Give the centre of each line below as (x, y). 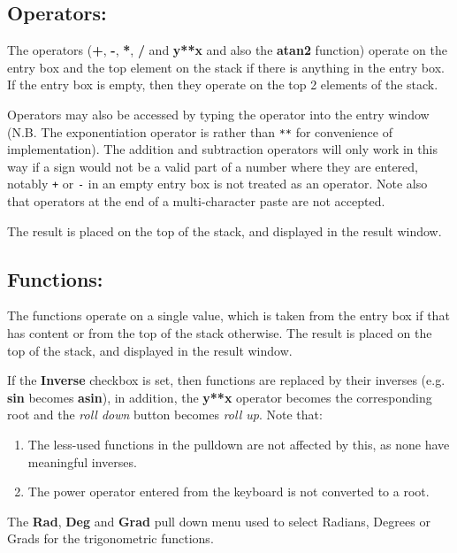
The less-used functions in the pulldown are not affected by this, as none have (239, 445)
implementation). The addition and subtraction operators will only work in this (222, 149)
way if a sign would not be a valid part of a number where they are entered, (213, 166)
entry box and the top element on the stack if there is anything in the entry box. (226, 67)
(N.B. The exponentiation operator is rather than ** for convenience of (200, 131)
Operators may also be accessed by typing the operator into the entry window (218, 114)
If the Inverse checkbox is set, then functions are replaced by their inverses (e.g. (226, 380)
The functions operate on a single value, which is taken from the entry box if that (228, 315)
